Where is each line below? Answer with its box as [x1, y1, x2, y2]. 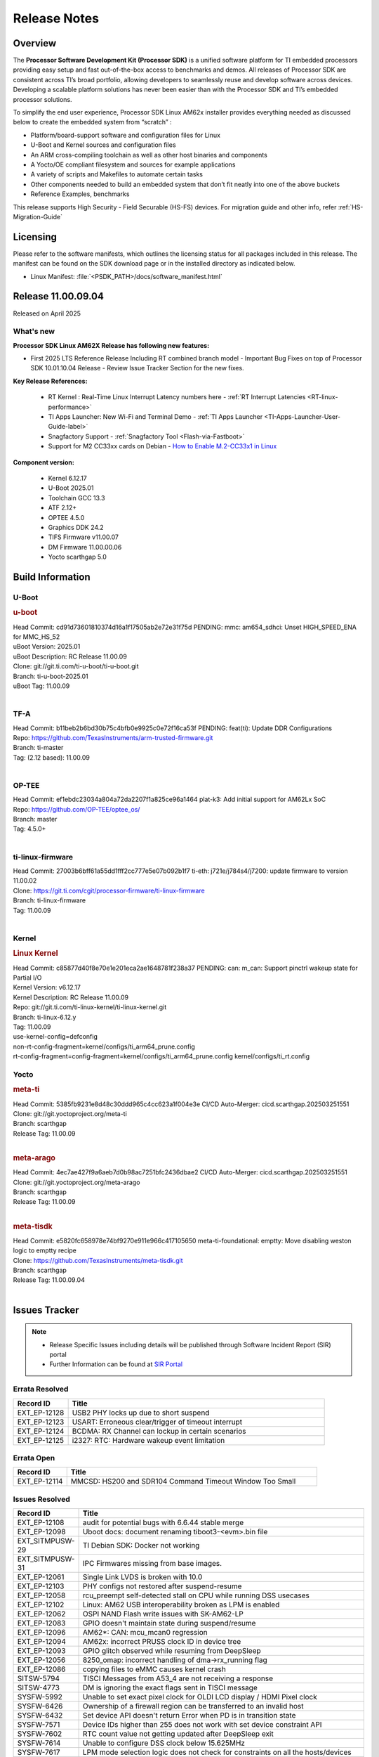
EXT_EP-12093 [17, 1646, 66, 1656]
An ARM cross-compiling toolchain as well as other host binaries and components [30, 150, 268, 159]
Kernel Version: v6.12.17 [13, 983, 81, 992]
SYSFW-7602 [17, 1729, 62, 1739]
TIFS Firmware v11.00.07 [48, 533, 119, 541]
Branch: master [13, 815, 58, 824]
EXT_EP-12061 [17, 1572, 65, 1582]
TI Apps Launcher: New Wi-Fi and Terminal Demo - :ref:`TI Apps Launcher [48, 413, 263, 421]
